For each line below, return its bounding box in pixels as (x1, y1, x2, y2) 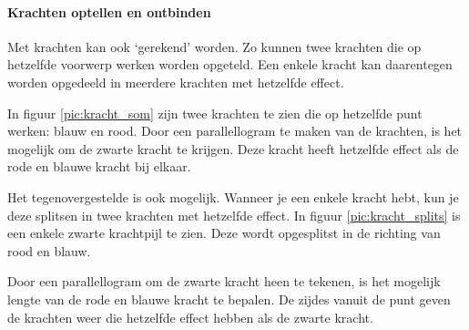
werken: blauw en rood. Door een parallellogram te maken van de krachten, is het (7, 121, 463, 140)
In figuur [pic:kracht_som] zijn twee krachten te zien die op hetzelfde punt (7, 103, 423, 122)
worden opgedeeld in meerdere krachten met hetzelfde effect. (7, 72, 344, 91)
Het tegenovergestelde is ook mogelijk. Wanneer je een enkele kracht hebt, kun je (7, 187, 459, 206)
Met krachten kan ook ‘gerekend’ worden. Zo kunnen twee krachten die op (7, 36, 422, 56)
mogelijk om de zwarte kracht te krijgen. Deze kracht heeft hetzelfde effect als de (7, 139, 459, 158)
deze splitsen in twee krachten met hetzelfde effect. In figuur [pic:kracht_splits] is (7, 205, 461, 224)
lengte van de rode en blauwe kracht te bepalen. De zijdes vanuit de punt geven (7, 289, 451, 308)
